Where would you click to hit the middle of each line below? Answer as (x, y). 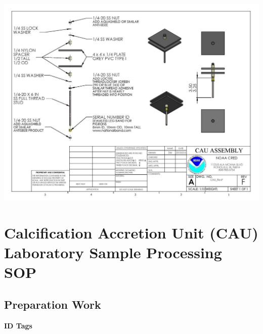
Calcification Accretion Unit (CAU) (131, 233)
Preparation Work (53, 304)
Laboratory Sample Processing (113, 252)
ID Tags (18, 325)
